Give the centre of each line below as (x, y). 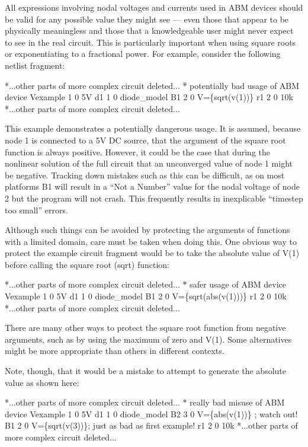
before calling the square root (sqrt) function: (87, 264)
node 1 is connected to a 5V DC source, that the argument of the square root (145, 140)
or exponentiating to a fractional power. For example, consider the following (143, 54)
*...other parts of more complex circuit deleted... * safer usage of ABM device (146, 284)
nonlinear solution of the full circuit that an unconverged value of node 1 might (149, 163)
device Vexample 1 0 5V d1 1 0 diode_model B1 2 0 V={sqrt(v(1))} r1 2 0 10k (149, 97)
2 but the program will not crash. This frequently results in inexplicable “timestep (154, 198)
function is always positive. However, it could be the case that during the (137, 151)
